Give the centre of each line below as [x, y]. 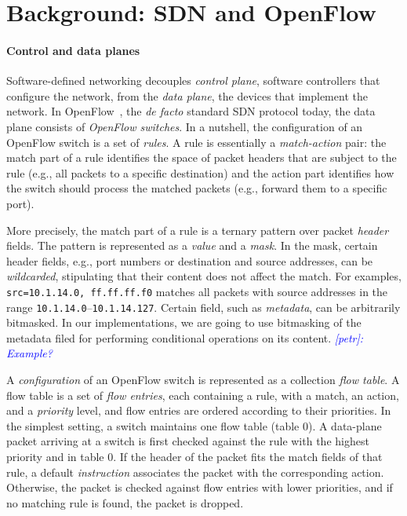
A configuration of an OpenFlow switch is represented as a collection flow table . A [203, 379]
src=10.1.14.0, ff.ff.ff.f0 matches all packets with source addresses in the [197, 291]
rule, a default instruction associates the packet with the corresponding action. [195, 472]
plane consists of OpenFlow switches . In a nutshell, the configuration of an [185, 126]
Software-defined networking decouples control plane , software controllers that [193, 81]
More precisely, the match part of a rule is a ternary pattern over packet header [198, 230]
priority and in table [55, 456]
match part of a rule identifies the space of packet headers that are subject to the [202, 157]
